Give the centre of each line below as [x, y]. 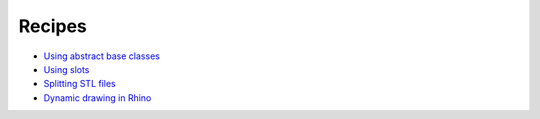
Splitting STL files [80, 84]
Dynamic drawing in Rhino [97, 97]
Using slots [66, 69]
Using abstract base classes [101, 56]
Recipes [52, 26]
